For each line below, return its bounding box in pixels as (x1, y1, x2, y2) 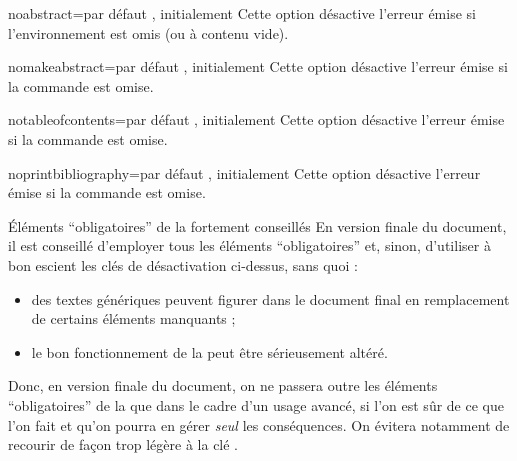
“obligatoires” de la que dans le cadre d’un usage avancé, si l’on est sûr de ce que (8, 394, 504, 415)
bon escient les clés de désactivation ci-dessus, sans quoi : (8, 254, 358, 275)
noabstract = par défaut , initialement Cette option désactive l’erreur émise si (8, 3, 476, 23)
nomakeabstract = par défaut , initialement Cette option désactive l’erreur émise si (8, 56, 508, 77)
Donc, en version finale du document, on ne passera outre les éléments (8, 375, 438, 396)
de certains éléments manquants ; (31, 308, 236, 329)
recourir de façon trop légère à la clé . (8, 434, 239, 455)
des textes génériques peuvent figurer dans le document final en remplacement (31, 288, 510, 309)
